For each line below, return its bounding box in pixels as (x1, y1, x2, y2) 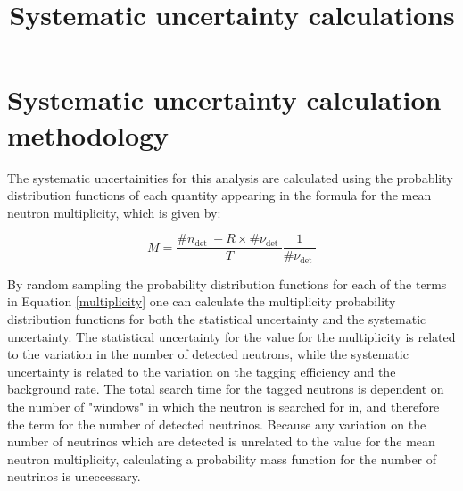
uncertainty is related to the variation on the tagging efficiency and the (7, 362, 396, 380)
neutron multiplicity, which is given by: (7, 203, 221, 221)
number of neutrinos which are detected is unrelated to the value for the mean (7, 432, 435, 451)
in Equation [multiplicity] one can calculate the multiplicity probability (7, 292, 396, 311)
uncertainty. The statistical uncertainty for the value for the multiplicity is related (7, 327, 456, 345)
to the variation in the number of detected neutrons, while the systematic (7, 345, 409, 363)
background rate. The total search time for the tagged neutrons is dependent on (7, 379, 444, 398)
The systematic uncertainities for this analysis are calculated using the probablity (7, 168, 453, 187)
